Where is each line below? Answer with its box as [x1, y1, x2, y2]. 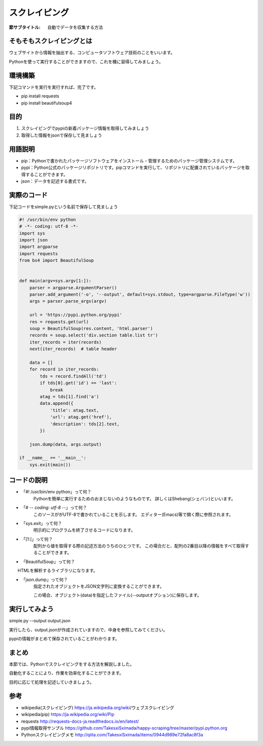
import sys [19, 230, 45, 236]
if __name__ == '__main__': [19, 455, 86, 461]
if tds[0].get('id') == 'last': [39, 380, 117, 386]
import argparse [19, 244, 58, 250]
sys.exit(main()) [29, 462, 71, 467]
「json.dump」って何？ [21, 577, 68, 582]
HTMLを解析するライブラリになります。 [17, 567, 98, 574]
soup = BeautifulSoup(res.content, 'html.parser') [29, 326, 153, 331]
